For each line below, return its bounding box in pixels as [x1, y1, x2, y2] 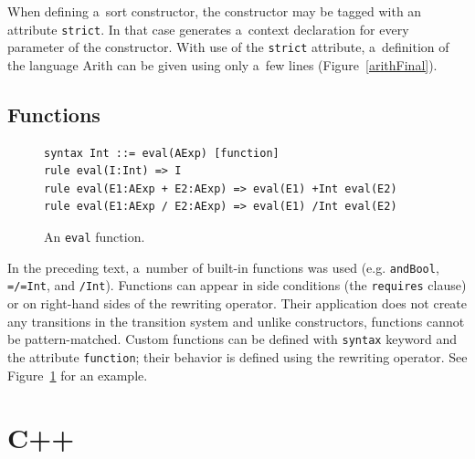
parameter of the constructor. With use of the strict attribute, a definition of [7, 37, 449, 57]
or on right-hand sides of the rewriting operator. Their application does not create [7, 294, 468, 313]
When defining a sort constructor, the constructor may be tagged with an [7, 2, 422, 20]
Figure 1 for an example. [7, 365, 148, 384]
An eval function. [44, 227, 145, 246]
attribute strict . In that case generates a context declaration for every [7, 19, 409, 38]
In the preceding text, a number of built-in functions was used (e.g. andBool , [7, 257, 439, 276]
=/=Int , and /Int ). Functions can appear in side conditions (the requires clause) [7, 276, 467, 295]
